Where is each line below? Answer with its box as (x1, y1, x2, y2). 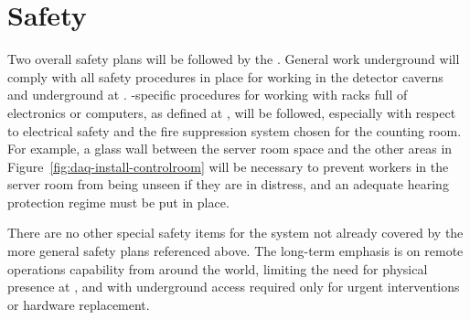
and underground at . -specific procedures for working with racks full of (7, 85, 408, 104)
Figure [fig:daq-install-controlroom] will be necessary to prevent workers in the (7, 156, 449, 176)
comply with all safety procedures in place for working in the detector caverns (7, 67, 443, 86)
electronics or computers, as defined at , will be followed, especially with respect (7, 102, 456, 122)
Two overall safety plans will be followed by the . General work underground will (7, 49, 460, 69)
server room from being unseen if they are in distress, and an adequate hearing (7, 175, 449, 194)
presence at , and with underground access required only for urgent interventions (7, 277, 460, 296)
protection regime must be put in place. (7, 192, 230, 211)
